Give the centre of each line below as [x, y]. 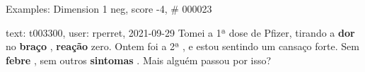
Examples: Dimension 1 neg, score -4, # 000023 [109, 8]
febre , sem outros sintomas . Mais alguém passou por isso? [139, 60]
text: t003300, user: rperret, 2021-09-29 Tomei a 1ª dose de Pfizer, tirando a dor [180, 32]
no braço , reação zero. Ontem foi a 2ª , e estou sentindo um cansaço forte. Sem [182, 46]
